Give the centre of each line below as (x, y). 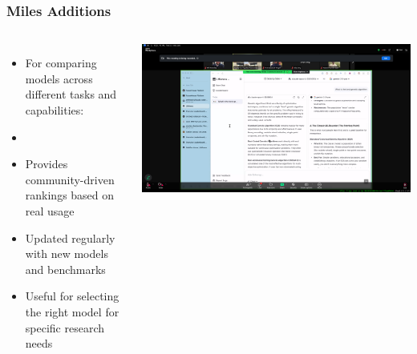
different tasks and (71, 94)
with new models (67, 253)
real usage (50, 210)
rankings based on (70, 195)
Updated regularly (70, 237)
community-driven (70, 179)
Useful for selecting (72, 296)
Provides (47, 164)
